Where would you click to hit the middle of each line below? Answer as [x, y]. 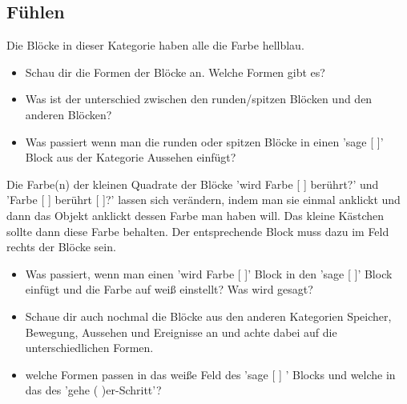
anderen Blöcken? [69, 114]
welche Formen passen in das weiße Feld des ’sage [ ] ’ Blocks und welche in [210, 374]
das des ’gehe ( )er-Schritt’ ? [93, 390]
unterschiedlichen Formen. [89, 348]
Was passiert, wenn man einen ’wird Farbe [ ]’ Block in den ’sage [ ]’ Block [209, 273]
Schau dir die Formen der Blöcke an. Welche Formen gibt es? [175, 72]
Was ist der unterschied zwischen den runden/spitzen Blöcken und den [199, 99]
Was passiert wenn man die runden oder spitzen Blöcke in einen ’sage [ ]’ [204, 141]
